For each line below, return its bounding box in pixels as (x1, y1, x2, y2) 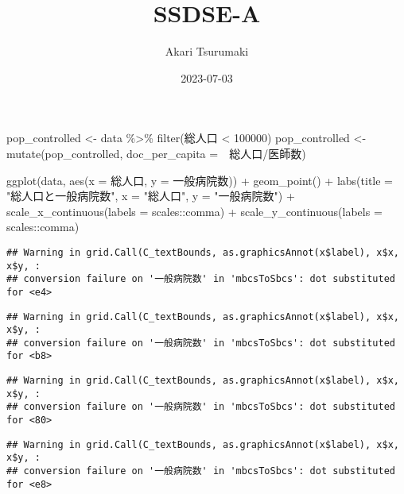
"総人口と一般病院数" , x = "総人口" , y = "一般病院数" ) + (6, 187, 295, 204)
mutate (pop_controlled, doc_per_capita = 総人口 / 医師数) (6, 145, 306, 161)
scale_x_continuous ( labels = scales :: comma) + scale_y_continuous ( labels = (6, 203, 383, 219)
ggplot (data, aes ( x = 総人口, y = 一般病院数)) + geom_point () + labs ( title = (6, 172, 394, 188)
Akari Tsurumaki (165, 43, 249, 60)
